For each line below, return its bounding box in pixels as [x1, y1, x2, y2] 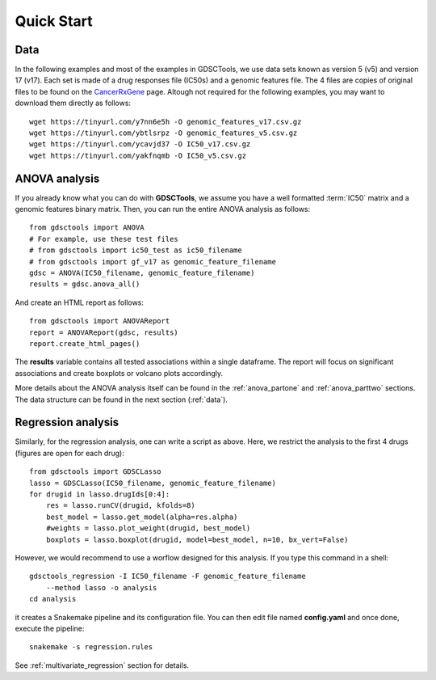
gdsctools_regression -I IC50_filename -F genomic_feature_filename [29, 572, 306, 581]
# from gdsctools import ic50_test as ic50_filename [29, 246, 242, 255]
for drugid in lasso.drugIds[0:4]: [29, 490, 170, 499]
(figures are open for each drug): [15, 448, 125, 458]
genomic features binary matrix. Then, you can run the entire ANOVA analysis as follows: [15, 205, 311, 214]
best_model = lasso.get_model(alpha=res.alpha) [45, 512, 238, 522]
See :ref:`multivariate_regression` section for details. [15, 660, 190, 670]
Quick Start [15, 12, 93, 30]
